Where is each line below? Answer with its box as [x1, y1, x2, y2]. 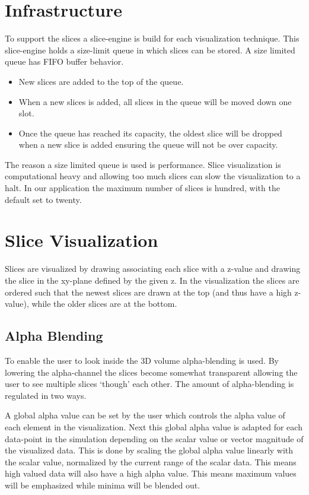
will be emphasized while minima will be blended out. [5, 478, 200, 491]
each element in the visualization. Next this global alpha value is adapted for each [5, 420, 302, 433]
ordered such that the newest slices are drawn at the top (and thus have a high [5, 285, 292, 298]
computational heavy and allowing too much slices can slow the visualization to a [5, 170, 301, 182]
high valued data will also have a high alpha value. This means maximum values [5, 467, 297, 480]
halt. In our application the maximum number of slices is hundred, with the [5, 182, 280, 194]
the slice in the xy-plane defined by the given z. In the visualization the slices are [5, 274, 300, 286]
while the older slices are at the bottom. [31, 297, 177, 310]
